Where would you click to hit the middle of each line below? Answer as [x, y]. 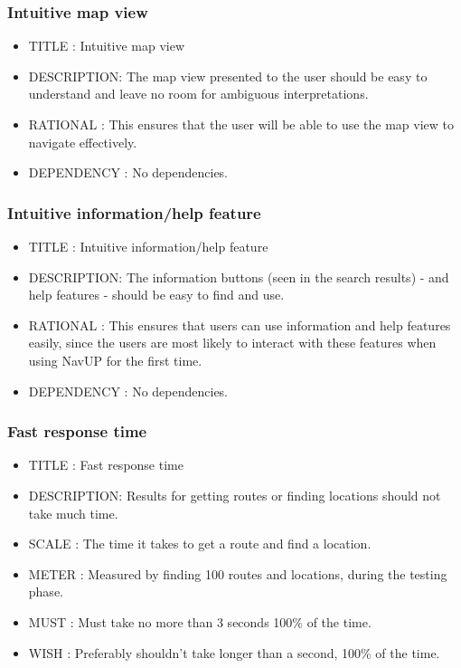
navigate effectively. [83, 142]
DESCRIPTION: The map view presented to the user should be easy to [228, 76]
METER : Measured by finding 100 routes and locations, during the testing [238, 573]
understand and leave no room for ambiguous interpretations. [198, 94]
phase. [46, 592]
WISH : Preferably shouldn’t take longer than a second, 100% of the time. [234, 652]
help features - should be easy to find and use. [156, 295]
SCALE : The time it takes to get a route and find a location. [200, 544]
